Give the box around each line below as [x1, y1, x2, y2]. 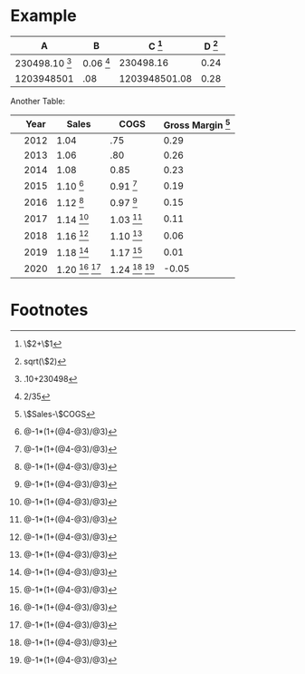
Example [10, 5, 77, 26]
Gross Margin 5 [163, 117, 231, 132]
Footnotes [10, 300, 89, 320]
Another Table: [10, 95, 66, 106]
